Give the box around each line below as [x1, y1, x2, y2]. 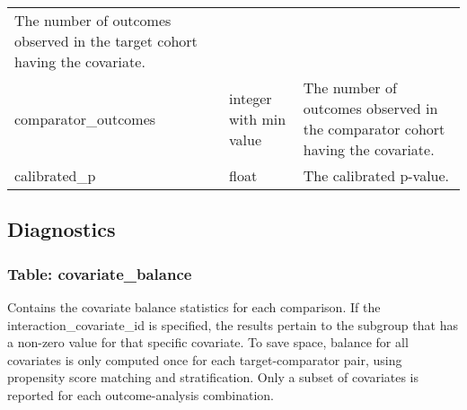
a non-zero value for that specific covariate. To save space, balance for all [7, 333, 409, 352]
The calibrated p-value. [303, 165, 450, 186]
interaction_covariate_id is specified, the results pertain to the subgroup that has [7, 315, 458, 334]
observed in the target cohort [14, 31, 198, 51]
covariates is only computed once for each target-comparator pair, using [7, 350, 402, 369]
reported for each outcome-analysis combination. [7, 385, 274, 404]
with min [229, 108, 286, 129]
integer [229, 87, 272, 109]
